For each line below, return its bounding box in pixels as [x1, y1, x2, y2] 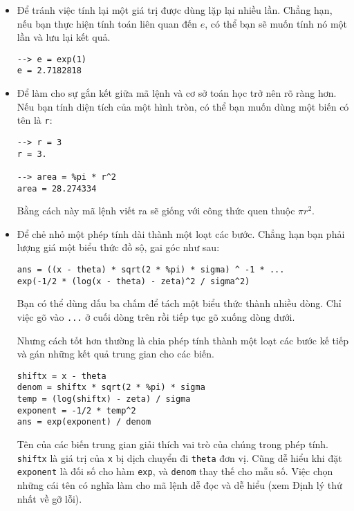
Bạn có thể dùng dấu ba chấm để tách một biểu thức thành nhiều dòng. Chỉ [17, 296, 342, 310]
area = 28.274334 [17, 183, 97, 194]
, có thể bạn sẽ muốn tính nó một [205, 16, 348, 30]
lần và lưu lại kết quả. [17, 30, 111, 44]
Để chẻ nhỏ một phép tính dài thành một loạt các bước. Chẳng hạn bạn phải [17, 226, 345, 241]
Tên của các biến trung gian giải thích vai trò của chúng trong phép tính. [17, 437, 328, 452]
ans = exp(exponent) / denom [17, 417, 151, 427]
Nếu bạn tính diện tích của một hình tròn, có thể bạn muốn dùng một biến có [17, 99, 349, 113]
